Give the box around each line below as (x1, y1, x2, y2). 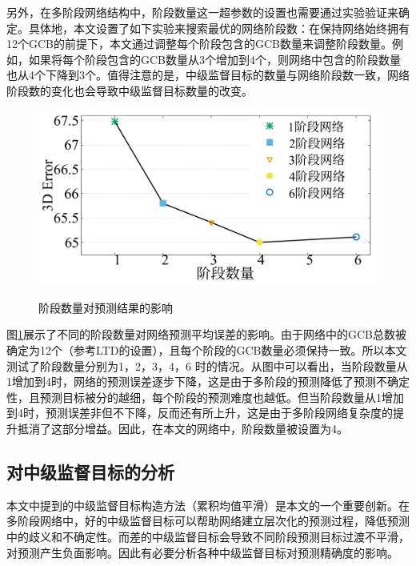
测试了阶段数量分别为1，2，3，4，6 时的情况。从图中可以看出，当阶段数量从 (6, 357, 408, 374)
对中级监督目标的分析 (6, 459, 174, 484)
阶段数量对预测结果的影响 (38, 299, 173, 315)
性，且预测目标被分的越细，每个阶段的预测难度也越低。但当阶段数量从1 (6, 388, 382, 405)
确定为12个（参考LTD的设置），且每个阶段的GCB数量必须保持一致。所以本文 (6, 341, 407, 358)
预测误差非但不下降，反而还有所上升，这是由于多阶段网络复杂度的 (45, 404, 393, 421)
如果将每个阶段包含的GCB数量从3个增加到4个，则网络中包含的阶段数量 (28, 50, 402, 67)
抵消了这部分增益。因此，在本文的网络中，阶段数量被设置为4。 (17, 419, 348, 436)
